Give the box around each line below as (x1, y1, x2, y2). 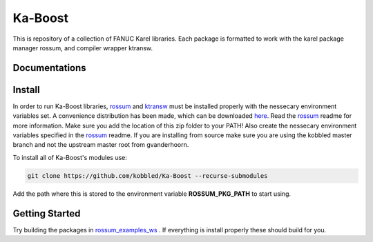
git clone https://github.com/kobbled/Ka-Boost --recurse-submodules (27, 172, 268, 179)
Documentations (12, 62, 86, 74)
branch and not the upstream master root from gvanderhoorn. (12, 141, 189, 149)
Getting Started (12, 208, 81, 219)
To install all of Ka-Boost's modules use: (12, 153, 128, 161)
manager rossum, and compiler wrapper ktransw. (12, 43, 153, 52)
